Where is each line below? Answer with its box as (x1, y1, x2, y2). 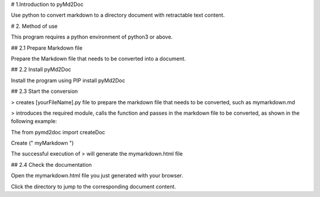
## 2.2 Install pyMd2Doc (11, 66, 71, 73)
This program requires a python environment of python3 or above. (11, 33, 173, 41)
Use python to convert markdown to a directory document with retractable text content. (11, 12, 225, 19)
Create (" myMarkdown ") (11, 140, 74, 147)
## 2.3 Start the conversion (11, 88, 78, 95)
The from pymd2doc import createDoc (11, 128, 105, 135)
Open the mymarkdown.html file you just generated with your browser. (11, 172, 184, 179)
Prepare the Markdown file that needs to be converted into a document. (11, 55, 186, 62)
